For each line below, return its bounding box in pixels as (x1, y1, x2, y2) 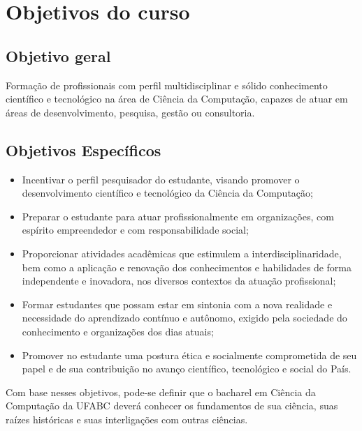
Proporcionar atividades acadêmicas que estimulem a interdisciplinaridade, (22, 245, 342, 260)
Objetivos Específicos (6, 139, 161, 160)
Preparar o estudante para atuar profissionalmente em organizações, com (22, 209, 334, 223)
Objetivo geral (6, 45, 111, 66)
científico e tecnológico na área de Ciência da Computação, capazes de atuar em (6, 91, 348, 106)
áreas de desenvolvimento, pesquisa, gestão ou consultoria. (6, 105, 255, 119)
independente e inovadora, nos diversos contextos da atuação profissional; (22, 273, 336, 288)
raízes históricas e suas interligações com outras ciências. (6, 411, 248, 426)
